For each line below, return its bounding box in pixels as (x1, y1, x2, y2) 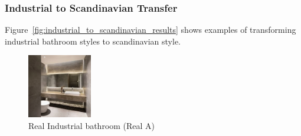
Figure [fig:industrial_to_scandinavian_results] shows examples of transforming (5, 23, 296, 36)
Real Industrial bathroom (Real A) (28, 120, 155, 131)
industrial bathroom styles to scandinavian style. (5, 35, 181, 47)
